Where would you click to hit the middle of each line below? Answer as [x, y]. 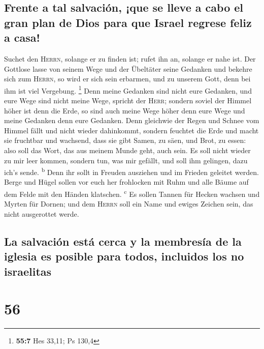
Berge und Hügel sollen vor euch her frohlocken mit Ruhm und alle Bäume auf [126, 182]
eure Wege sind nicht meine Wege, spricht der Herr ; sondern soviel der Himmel [128, 100]
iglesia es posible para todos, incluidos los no [124, 256]
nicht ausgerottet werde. [42, 213]
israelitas [28, 271]
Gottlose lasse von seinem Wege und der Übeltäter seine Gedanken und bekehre [128, 68]
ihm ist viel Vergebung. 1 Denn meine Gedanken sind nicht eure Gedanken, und [128, 90]
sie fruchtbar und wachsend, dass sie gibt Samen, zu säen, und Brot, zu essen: [125, 140]
